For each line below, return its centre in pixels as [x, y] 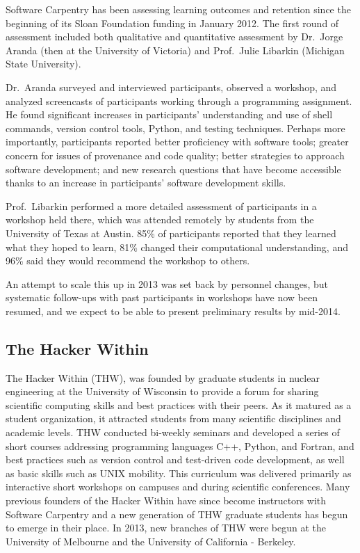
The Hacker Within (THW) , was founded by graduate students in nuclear [163, 377]
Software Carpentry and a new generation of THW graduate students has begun [177, 514]
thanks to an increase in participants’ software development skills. [146, 183]
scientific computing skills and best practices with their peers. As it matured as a [179, 404]
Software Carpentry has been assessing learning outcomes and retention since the [178, 9]
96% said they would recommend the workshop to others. [128, 261]
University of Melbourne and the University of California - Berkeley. [151, 541]
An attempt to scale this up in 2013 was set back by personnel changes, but [167, 283]
